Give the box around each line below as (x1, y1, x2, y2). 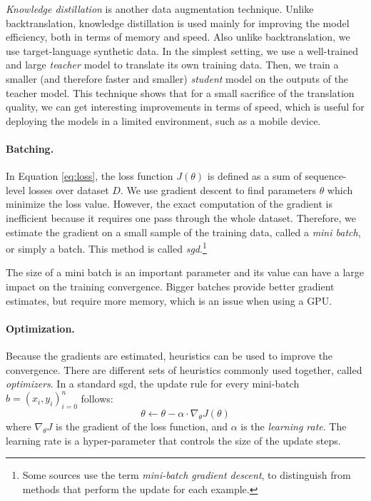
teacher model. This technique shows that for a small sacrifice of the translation (6, 85, 355, 100)
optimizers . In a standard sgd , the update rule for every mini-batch (6, 376, 300, 391)
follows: (81, 390, 113, 405)
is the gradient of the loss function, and (55, 419, 228, 434)
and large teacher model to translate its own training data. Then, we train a (6, 57, 339, 72)
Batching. (6, 141, 54, 156)
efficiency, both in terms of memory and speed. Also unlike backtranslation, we (6, 29, 350, 44)
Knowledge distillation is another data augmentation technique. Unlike (6, 1, 314, 16)
